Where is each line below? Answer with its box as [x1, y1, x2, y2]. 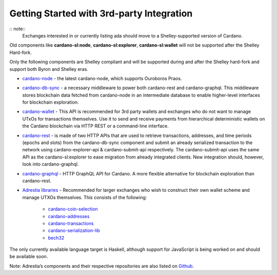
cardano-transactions [48, 220, 94, 226]
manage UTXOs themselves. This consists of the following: [22, 194, 147, 200]
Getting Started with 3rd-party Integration [9, 8, 193, 19]
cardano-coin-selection [48, 206, 98, 212]
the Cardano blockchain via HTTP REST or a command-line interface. [22, 123, 169, 129]
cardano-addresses [48, 213, 90, 219]
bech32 [48, 234, 65, 241]
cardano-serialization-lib [48, 227, 100, 233]
